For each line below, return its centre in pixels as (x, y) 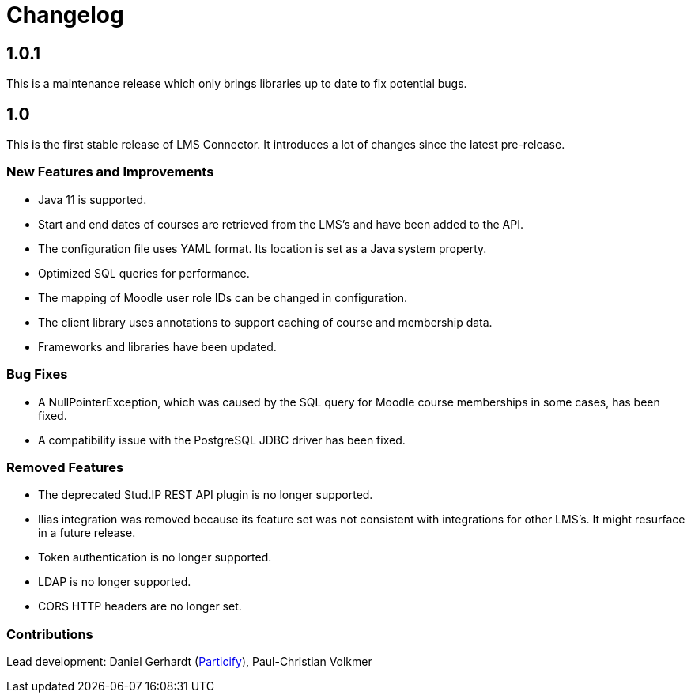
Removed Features (65, 467)
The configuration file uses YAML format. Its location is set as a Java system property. (262, 248)
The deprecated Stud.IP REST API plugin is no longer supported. (206, 495)
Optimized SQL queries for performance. (144, 273)
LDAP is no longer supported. (115, 582)
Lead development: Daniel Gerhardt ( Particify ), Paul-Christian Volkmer (189, 662)
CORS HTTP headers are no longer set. (140, 606)
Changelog (65, 15)
